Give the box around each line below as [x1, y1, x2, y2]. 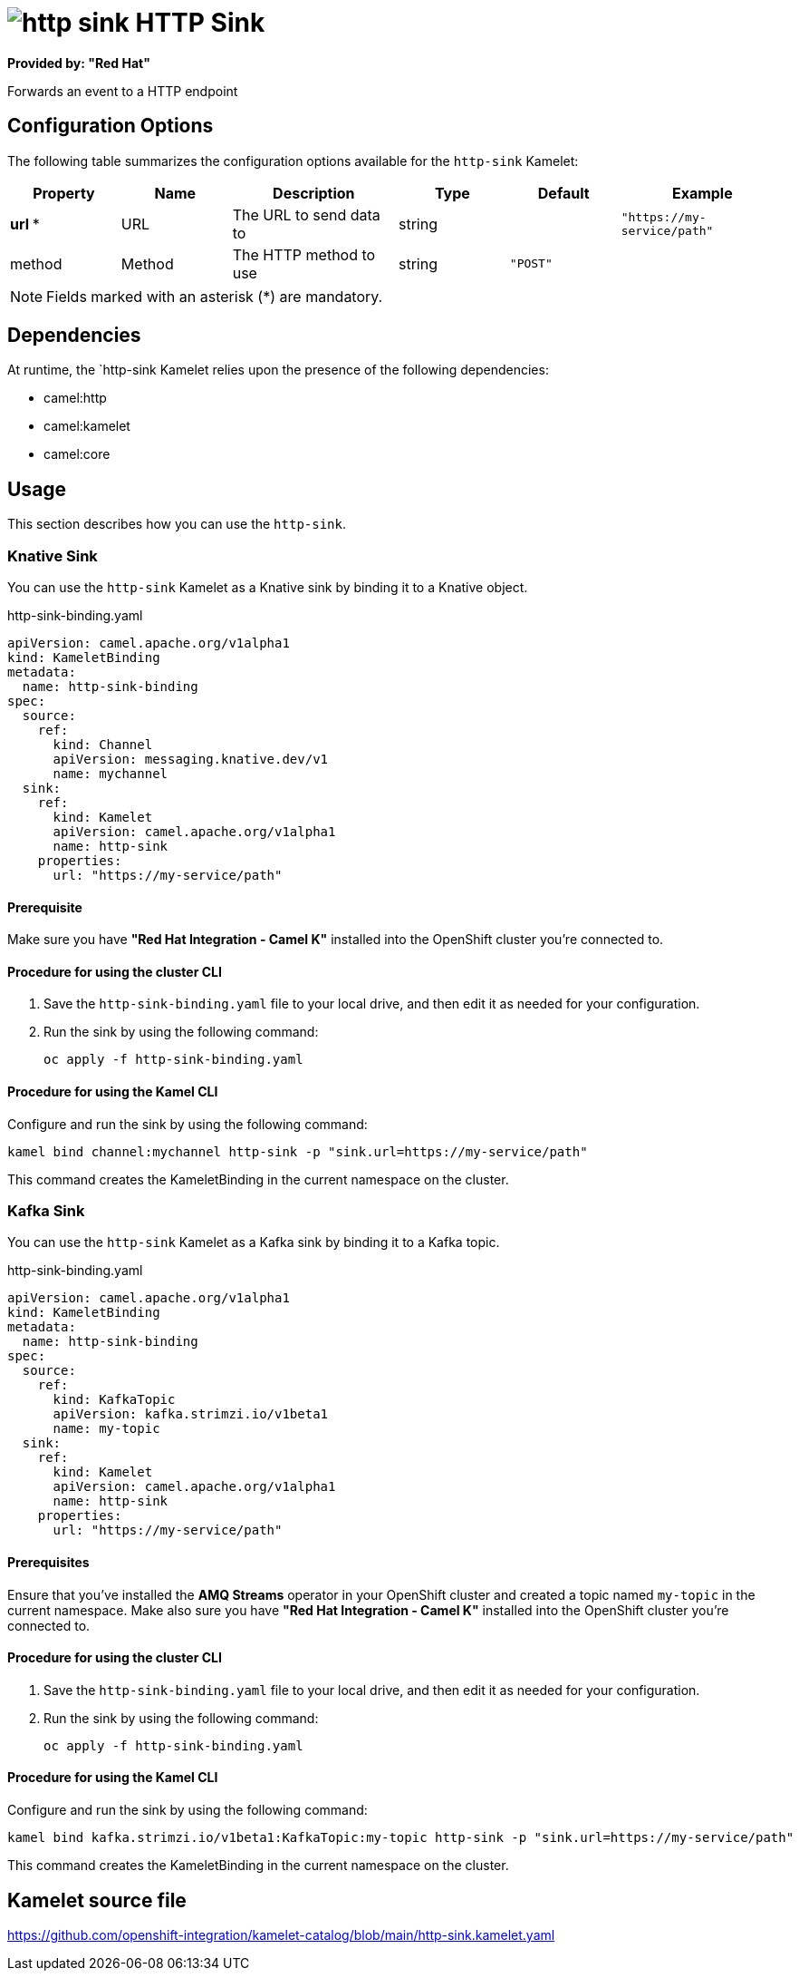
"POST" [509, 257, 553, 271]
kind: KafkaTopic [53, 1392, 176, 1408]
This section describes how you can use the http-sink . [7, 516, 346, 532]
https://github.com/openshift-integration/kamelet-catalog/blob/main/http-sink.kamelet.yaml [7, 1926, 555, 1943]
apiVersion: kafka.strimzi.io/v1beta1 [53, 1407, 329, 1422]
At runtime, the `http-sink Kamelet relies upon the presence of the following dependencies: [7, 362, 549, 378]
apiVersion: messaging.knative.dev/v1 [53, 752, 329, 767]
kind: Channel [53, 737, 153, 753]
